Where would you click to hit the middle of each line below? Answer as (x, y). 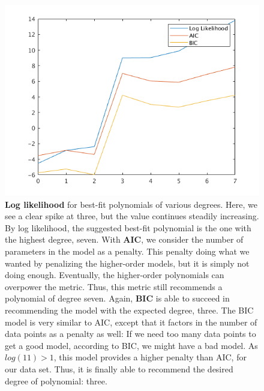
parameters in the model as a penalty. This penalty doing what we (127, 251)
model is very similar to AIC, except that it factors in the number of (131, 322)
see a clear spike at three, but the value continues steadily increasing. (132, 216)
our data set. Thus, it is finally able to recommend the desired (119, 368)
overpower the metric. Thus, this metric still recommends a (114, 286)
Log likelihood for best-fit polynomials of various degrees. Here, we (131, 204)
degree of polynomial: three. (56, 380)
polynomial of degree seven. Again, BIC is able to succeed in (117, 298)
